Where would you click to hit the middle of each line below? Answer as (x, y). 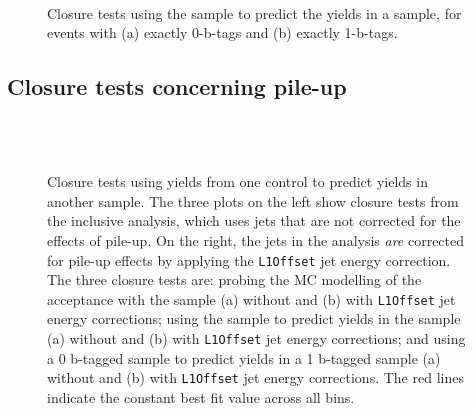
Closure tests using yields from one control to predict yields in (237, 181)
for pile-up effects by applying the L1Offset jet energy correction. (249, 259)
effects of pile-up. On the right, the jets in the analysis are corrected (256, 239)
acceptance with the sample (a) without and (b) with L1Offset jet (251, 298)
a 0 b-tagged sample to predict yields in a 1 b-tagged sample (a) (244, 357)
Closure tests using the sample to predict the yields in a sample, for (254, 12)
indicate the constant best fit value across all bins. (201, 396)
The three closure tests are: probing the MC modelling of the (234, 279)
